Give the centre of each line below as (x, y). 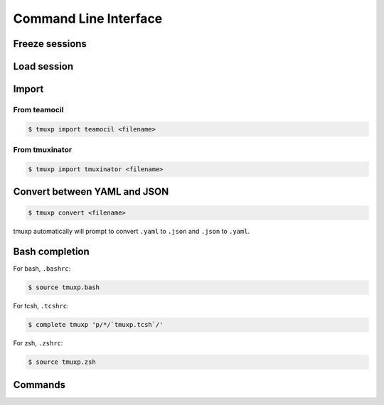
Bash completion (52, 252)
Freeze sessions (50, 44)
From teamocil (38, 109)
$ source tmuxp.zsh (62, 362)
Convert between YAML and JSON (91, 192)
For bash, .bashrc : (42, 269)
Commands (39, 385)
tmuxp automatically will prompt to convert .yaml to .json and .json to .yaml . (132, 232)
